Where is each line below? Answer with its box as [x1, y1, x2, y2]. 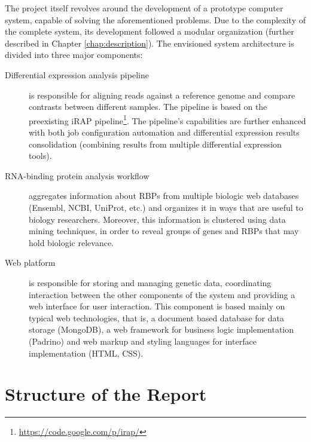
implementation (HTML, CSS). [29, 346, 144, 359]
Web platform [5, 256, 56, 269]
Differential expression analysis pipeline [5, 68, 149, 81]
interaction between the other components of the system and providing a [29, 288, 295, 300]
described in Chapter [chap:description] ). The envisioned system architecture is [5, 36, 294, 49]
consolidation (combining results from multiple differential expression [29, 137, 282, 150]
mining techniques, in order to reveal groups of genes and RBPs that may [29, 225, 299, 237]
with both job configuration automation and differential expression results [29, 126, 300, 138]
